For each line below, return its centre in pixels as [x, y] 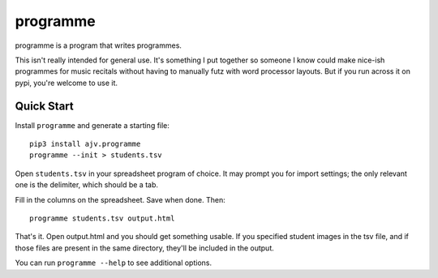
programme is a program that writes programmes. [99, 45]
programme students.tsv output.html [102, 218]
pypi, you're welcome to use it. [66, 83]
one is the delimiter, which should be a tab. [86, 185]
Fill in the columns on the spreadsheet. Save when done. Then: [120, 199]
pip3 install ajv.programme [85, 144]
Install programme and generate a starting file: [92, 125]
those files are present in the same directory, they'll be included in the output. [145, 248]
